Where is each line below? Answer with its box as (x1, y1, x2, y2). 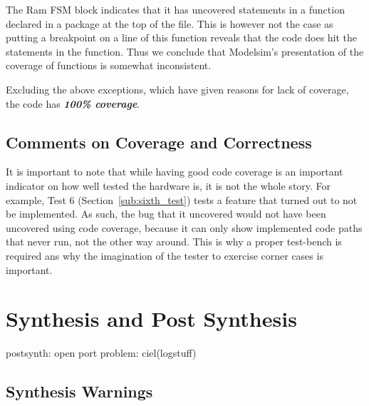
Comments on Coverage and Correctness (6, 131, 312, 153)
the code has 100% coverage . (6, 96, 140, 111)
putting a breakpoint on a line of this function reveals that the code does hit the (6, 30, 358, 45)
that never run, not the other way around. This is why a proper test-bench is (6, 234, 342, 249)
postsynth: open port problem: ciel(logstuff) (6, 345, 197, 360)
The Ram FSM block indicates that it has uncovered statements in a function (6, 2, 345, 16)
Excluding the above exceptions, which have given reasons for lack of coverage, (6, 81, 349, 96)
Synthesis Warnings (6, 380, 153, 402)
